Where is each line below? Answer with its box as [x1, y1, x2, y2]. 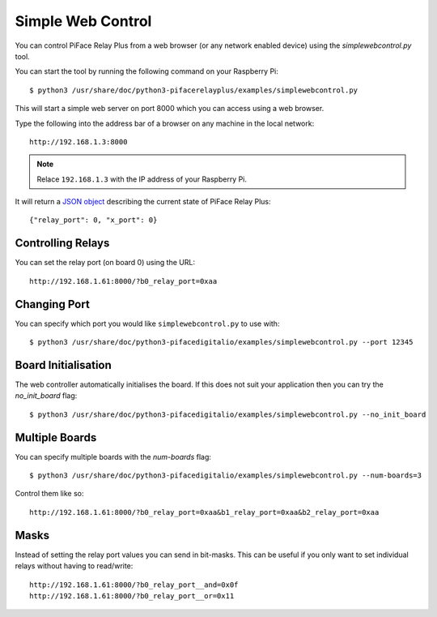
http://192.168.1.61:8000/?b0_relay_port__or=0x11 [29, 591, 235, 600]
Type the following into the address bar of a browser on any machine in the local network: [15, 118, 315, 128]
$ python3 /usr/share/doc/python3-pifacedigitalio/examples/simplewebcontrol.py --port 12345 [29, 337, 414, 347]
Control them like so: [15, 489, 84, 499]
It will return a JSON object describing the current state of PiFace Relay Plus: [15, 197, 271, 207]
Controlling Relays [15, 236, 110, 251]
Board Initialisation [15, 358, 112, 372]
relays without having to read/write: [15, 561, 134, 571]
